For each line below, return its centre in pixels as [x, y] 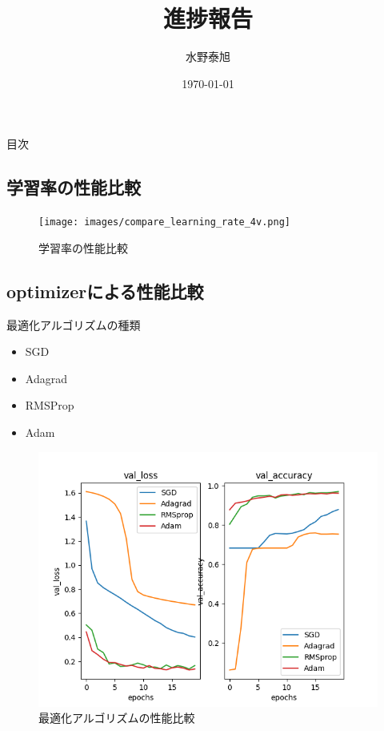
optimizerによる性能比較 [105, 291]
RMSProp [50, 405]
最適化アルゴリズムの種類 [74, 324]
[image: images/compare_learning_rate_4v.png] [164, 222]
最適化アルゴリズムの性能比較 [117, 718]
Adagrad [46, 378]
